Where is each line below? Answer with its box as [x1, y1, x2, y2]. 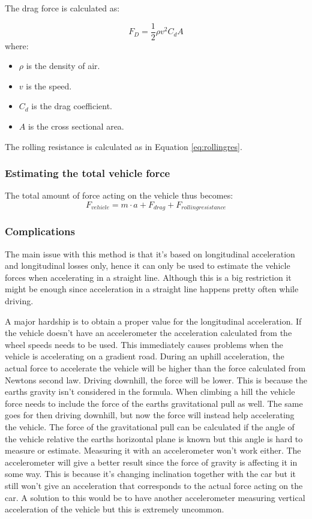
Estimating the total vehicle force [5, 166, 170, 181]
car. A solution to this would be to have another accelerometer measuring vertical [5, 491, 305, 503]
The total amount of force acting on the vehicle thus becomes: [5, 189, 233, 202]
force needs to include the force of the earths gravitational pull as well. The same [5, 397, 303, 409]
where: [5, 39, 29, 52]
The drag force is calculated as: [5, 2, 120, 14]
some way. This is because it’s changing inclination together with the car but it [5, 467, 296, 480]
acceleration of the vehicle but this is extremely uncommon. [5, 503, 224, 515]
